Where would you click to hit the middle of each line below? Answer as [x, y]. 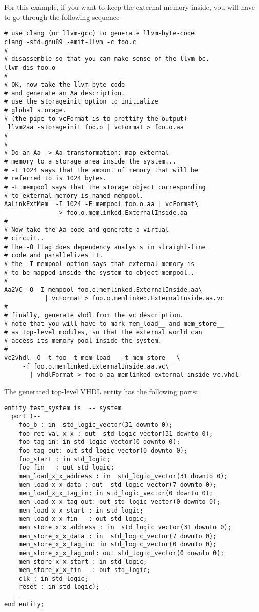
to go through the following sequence [62, 17]
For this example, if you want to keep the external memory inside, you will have [130, 7]
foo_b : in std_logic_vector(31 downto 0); [96, 425]
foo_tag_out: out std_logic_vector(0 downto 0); [103, 450]
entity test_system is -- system [63, 408]
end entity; [24, 604]
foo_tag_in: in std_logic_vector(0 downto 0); [99, 442]
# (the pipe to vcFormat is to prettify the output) [96, 119]
